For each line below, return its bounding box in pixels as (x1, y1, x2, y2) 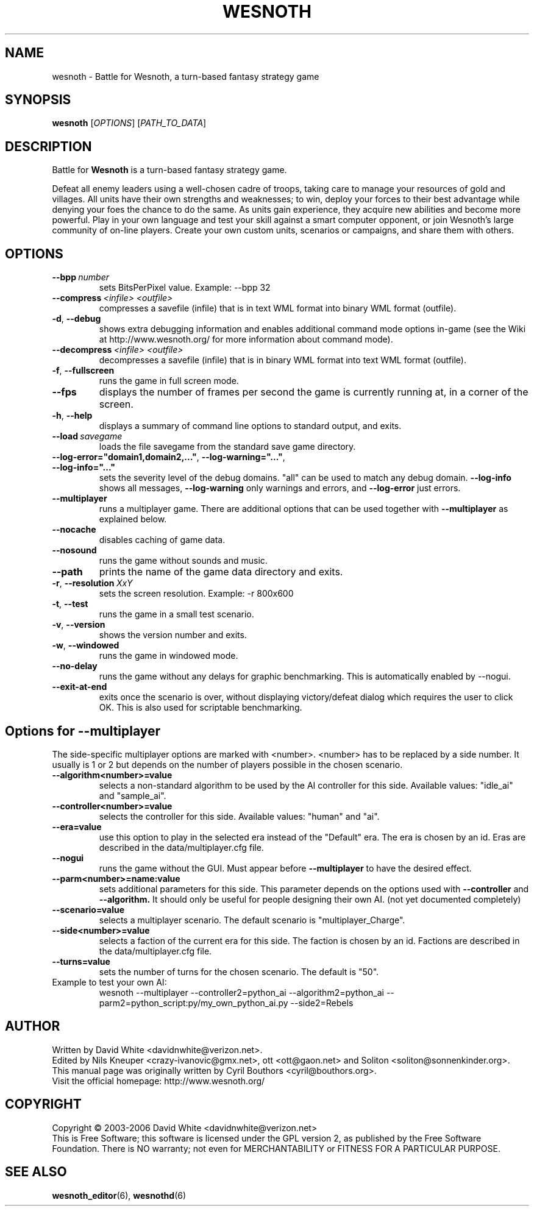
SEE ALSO (5, 1164, 67, 1180)
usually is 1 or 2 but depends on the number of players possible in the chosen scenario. (52, 759, 403, 770)
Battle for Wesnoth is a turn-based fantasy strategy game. (52, 165, 287, 176)
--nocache (52, 524, 96, 535)
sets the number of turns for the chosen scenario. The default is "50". (99, 966, 379, 977)
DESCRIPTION (5, 138, 92, 154)
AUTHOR (5, 1018, 60, 1034)
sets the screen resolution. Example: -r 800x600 (99, 588, 294, 599)
